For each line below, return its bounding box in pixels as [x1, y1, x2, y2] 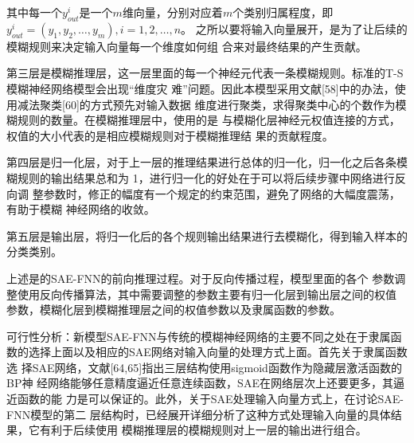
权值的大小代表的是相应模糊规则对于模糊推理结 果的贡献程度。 [6, 127, 334, 143]
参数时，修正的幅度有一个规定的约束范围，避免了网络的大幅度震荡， [43, 185, 400, 202]
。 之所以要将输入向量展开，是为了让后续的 [181, 20, 408, 37]
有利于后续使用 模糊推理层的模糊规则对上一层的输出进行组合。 [39, 421, 367, 438]
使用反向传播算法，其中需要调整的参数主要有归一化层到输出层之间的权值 [17, 285, 396, 302]
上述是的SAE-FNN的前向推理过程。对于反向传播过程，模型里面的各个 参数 [6, 269, 395, 286]
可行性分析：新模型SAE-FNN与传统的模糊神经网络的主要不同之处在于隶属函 [6, 327, 402, 344]
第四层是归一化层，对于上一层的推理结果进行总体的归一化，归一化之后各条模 [6, 154, 408, 171]
